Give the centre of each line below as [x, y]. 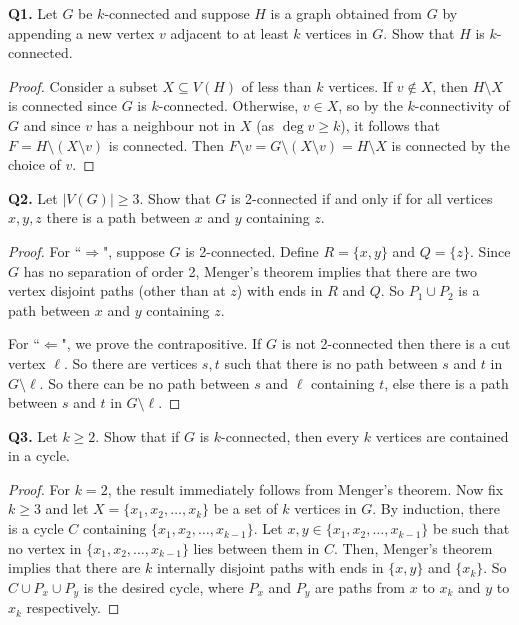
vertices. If [360, 85]
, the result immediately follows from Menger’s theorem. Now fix [305, 488]
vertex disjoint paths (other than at [117, 290]
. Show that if [137, 435]
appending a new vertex [81, 32]
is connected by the [450, 144]
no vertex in [45, 547]
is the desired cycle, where [163, 586]
